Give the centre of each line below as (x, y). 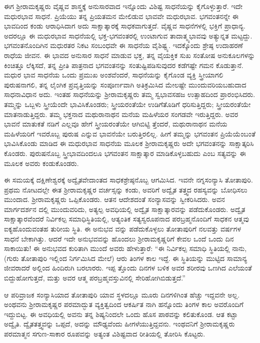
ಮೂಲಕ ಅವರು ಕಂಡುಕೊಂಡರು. (41, 163)
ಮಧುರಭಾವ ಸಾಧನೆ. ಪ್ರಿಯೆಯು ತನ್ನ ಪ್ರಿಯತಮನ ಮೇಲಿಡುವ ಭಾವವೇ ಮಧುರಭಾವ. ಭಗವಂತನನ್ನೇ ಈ (121, 16)
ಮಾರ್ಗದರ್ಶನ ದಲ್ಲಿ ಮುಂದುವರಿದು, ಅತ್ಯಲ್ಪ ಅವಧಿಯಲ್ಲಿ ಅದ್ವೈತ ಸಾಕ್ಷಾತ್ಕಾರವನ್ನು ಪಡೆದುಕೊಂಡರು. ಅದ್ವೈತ (125, 209)
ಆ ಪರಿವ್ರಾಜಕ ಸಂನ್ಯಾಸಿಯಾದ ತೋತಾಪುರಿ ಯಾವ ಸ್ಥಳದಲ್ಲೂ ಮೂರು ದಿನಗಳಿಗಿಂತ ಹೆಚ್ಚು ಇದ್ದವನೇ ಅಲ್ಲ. (122, 294)
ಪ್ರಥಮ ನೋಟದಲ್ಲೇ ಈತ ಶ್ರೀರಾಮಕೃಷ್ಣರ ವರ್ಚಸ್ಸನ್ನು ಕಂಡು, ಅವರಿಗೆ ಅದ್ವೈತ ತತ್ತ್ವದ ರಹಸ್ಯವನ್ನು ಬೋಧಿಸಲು (126, 189)
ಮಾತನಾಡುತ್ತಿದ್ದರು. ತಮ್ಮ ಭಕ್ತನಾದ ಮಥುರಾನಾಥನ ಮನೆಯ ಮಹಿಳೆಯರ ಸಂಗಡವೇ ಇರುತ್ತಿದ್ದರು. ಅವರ (121, 114)
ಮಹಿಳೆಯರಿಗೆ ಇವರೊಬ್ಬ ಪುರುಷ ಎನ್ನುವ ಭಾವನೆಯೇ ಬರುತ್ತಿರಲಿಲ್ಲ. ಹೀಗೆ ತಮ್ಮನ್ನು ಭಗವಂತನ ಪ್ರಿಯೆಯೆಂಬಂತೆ (130, 133)
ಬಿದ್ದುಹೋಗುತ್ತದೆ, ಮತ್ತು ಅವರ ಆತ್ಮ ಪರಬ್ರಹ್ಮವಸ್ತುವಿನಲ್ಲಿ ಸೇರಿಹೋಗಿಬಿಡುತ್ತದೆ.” (95, 278)
